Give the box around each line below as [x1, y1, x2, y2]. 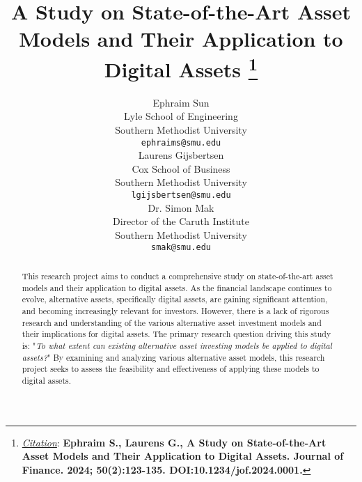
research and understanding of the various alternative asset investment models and [22, 316, 322, 328]
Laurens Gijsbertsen [138, 148, 224, 162]
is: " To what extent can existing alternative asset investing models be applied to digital [22, 339, 332, 351]
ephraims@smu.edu [141, 137, 221, 148]
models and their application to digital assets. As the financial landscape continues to [22, 281, 332, 293]
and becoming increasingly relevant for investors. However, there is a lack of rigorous [22, 304, 329, 316]
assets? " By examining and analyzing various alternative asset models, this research [22, 351, 325, 363]
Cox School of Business [132, 161, 230, 176]
